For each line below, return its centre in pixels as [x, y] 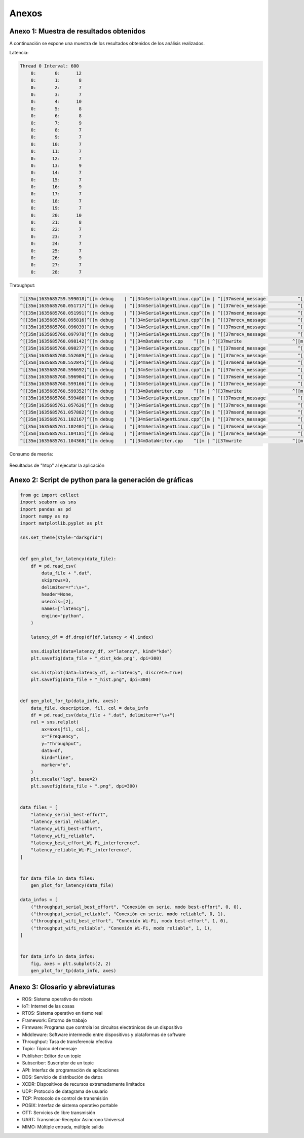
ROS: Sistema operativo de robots [58, 999]
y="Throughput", [62, 744]
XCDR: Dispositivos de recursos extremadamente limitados [84, 1084]
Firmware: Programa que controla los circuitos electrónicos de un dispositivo [102, 1027]
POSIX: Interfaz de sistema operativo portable [70, 1106]
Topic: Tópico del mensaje [49, 1049]
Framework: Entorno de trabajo [54, 1020]
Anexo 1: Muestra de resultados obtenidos [78, 31]
